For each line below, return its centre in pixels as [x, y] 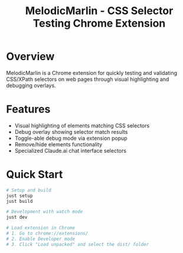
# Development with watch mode [45, 212]
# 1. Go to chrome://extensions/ [47, 234]
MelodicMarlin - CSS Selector [99, 11]
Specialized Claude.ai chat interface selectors [71, 150]
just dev [17, 217]
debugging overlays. [31, 85]
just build [19, 201]
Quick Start [35, 175]
